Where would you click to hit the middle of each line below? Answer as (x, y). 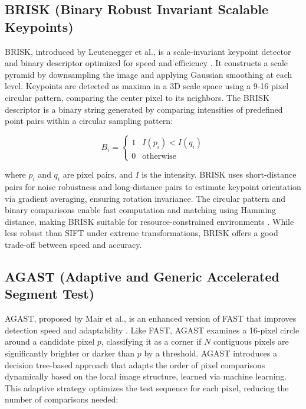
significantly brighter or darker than (70, 353)
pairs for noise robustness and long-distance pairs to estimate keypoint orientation (153, 187)
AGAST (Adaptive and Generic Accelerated (142, 277)
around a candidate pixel (50, 341)
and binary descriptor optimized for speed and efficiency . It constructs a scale (147, 63)
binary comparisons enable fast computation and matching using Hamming (141, 210)
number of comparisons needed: (62, 399)
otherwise (159, 157)
